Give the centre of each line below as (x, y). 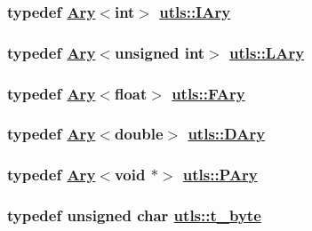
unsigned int (160, 52)
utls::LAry (267, 52)
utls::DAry (227, 134)
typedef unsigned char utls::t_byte (134, 215)
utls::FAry (208, 93)
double (139, 134)
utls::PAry (220, 175)
